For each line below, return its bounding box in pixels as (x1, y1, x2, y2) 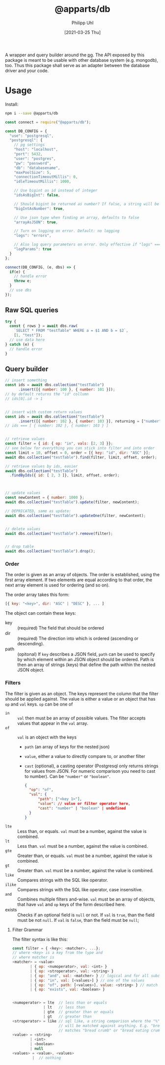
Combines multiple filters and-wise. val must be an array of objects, (17, 896, 156, 902)
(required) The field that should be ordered (17, 625, 104, 631)
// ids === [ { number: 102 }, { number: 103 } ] (5, 423, 109, 428)
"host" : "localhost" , (14, 147, 58, 152)
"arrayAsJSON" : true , (14, 220, 58, 225)
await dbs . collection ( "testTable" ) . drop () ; (5, 549, 96, 554)
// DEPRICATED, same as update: (5, 509, 71, 513)
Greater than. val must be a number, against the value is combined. (17, 868, 154, 873)
